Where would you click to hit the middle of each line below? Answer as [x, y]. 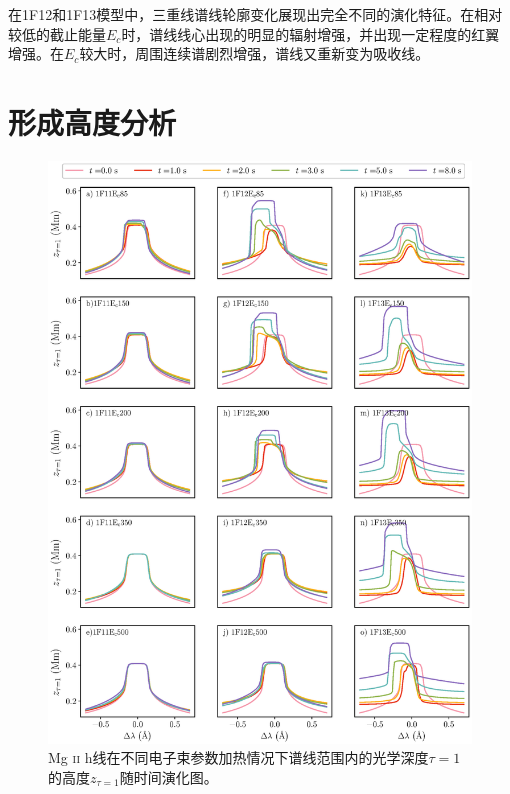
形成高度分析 [92, 121]
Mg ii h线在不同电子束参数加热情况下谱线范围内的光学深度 [238, 757]
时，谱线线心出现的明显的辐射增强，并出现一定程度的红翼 [310, 33]
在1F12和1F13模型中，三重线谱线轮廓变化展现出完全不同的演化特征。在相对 [255, 14]
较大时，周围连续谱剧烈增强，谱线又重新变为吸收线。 [254, 53]
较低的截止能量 [57, 33]
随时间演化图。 [168, 776]
